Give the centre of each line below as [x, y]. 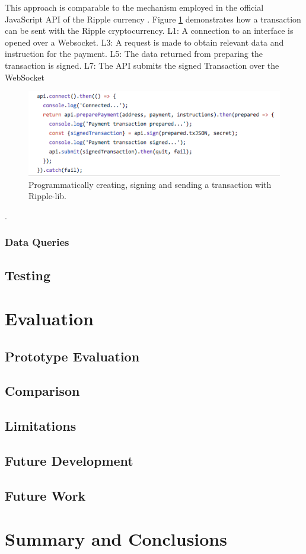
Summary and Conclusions [116, 539]
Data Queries [37, 242]
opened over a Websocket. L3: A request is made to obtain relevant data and [144, 42]
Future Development [69, 461]
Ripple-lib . [48, 196]
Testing [28, 275]
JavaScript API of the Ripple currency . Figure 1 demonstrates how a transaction [153, 19]
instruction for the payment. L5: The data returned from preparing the [134, 54]
